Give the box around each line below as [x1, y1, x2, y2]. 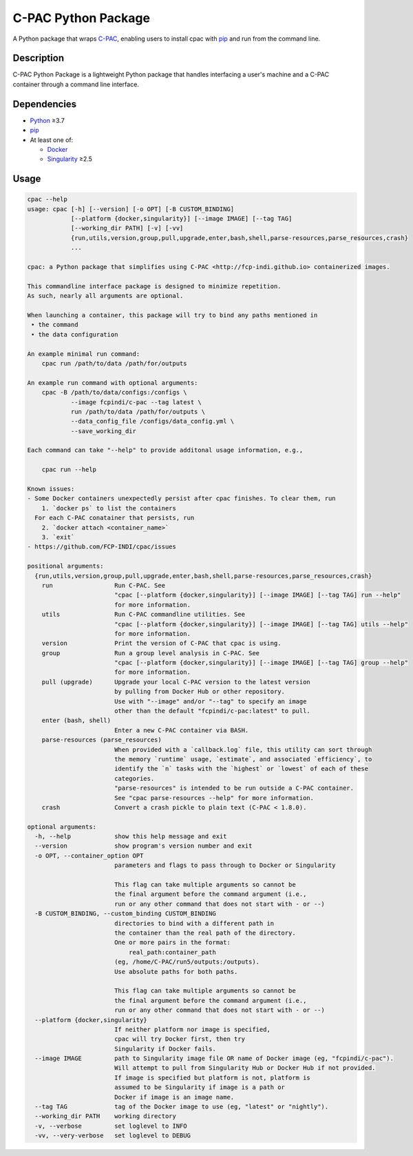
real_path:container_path [128, 948, 216, 956]
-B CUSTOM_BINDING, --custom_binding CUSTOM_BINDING [34, 910, 216, 917]
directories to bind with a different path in [114, 919, 275, 927]
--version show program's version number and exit [34, 842, 253, 850]
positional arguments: [27, 562, 104, 570]
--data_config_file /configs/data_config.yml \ [70, 417, 235, 426]
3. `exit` [41, 533, 75, 541]
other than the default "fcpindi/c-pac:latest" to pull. [114, 707, 311, 715]
